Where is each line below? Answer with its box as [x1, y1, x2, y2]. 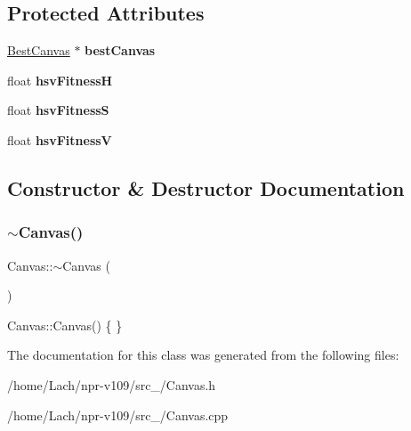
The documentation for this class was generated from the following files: [7, 346, 399, 364]
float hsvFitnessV [7, 130, 112, 149]
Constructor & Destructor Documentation [7, 174, 405, 201]
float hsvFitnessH [7, 70, 113, 89]
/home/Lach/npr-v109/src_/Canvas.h [7, 375, 216, 394]
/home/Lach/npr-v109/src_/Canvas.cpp [7, 405, 229, 424]
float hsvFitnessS [7, 101, 109, 119]
